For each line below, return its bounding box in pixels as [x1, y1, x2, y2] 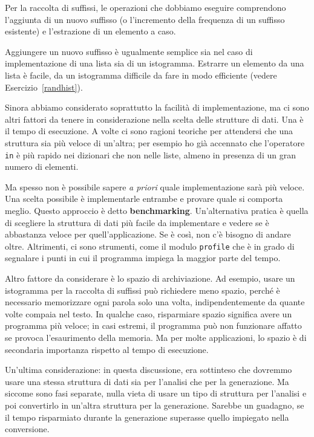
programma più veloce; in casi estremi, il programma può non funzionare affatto [5, 319, 302, 332]
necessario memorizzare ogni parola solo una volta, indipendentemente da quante [5, 296, 305, 308]
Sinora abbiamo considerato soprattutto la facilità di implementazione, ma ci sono [5, 101, 309, 114]
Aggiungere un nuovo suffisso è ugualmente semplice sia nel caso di [5, 45, 253, 57]
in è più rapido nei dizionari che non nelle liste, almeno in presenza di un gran [5, 148, 296, 161]
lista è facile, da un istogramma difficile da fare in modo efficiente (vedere [5, 68, 277, 81]
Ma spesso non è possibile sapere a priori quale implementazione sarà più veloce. [5, 180, 305, 193]
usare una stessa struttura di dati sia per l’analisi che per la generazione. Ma [5, 375, 289, 387]
